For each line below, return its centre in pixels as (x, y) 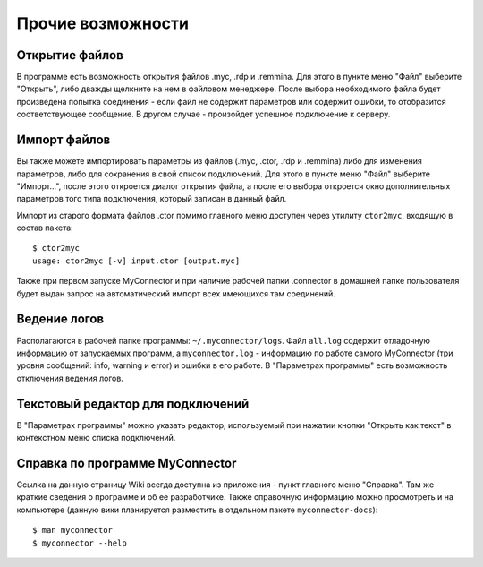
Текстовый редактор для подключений (133, 404)
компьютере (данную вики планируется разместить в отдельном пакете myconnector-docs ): (197, 510)
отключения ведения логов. (70, 378)
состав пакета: (45, 228)
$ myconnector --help (80, 543)
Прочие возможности (103, 23)
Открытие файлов (70, 55)
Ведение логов (60, 319)
